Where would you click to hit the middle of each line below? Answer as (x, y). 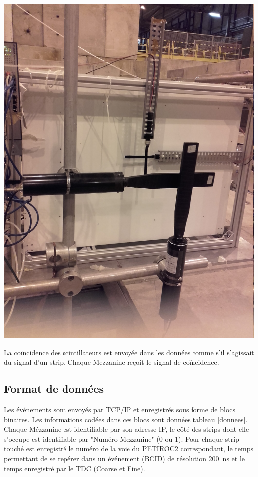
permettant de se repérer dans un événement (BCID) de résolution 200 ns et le (125, 458)
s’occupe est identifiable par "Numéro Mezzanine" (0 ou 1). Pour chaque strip (122, 438)
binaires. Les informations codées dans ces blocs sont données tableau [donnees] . (126, 419)
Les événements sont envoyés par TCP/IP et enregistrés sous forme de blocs (120, 409)
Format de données (54, 389)
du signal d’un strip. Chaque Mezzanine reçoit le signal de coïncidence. (112, 362)
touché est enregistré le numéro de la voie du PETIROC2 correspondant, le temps (129, 448)
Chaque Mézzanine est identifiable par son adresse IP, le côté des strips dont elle (127, 429)
